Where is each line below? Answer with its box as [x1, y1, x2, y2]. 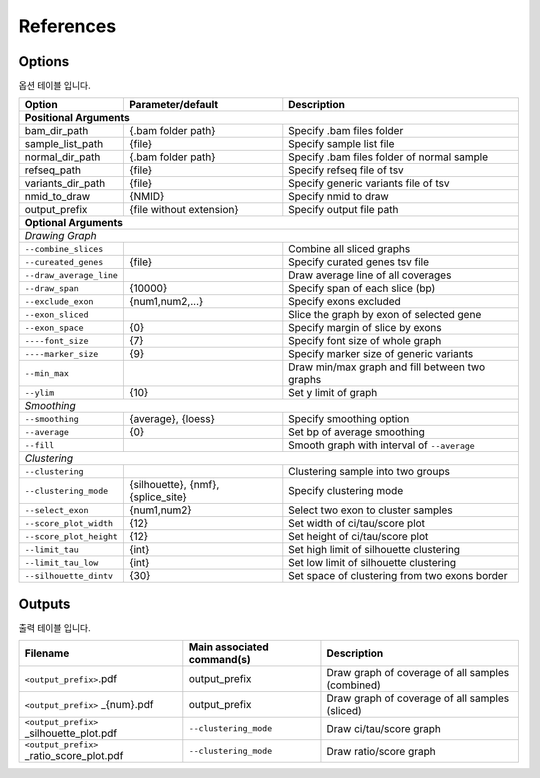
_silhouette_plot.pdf [24, 726, 118, 740]
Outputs [18, 595, 71, 612]
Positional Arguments [24, 111, 130, 125]
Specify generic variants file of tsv [288, 176, 450, 190]
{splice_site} [128, 490, 187, 504]
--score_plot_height [24, 531, 119, 542]
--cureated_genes [24, 256, 104, 267]
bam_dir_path [24, 124, 89, 138]
